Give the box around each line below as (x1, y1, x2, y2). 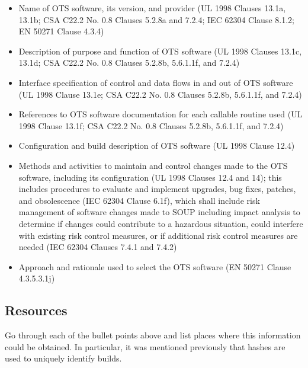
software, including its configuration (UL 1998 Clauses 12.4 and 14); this (18, 171, 282, 183)
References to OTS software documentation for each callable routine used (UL (18, 108, 303, 120)
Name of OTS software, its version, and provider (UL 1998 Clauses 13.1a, (18, 2, 286, 14)
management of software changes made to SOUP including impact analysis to (18, 206, 300, 218)
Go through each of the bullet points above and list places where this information (5, 329, 301, 341)
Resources (5, 301, 68, 319)
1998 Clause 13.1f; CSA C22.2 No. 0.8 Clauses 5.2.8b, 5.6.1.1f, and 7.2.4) (18, 119, 284, 132)
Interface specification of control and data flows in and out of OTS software (18, 76, 293, 88)
